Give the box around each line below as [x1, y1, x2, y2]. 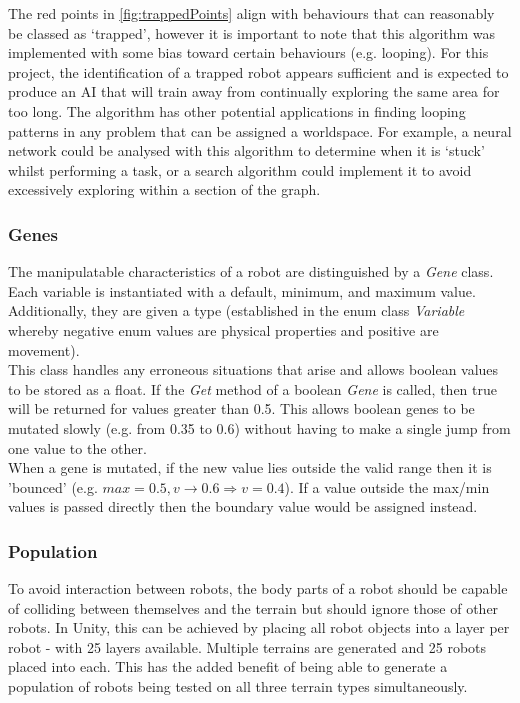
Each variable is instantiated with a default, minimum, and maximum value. [8, 280, 476, 301]
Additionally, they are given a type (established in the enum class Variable [8, 300, 465, 321]
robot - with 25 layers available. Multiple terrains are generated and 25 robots [8, 636, 487, 657]
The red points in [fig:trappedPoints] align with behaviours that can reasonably [8, 3, 495, 23]
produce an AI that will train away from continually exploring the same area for [8, 81, 500, 102]
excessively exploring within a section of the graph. [8, 179, 321, 200]
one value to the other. [8, 437, 147, 458]
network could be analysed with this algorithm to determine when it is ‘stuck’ [8, 140, 485, 161]
